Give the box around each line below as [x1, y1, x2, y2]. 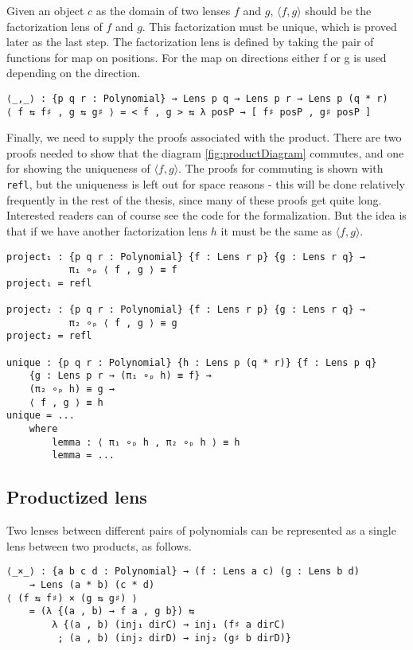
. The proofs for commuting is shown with [178, 160, 384, 177]
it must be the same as [220, 222, 332, 239]
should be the [305, 2, 372, 18]
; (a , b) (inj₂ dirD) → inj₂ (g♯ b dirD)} [57, 632, 291, 644]
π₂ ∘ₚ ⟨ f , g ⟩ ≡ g [68, 317, 177, 329]
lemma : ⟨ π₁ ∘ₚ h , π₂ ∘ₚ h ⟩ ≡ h [52, 436, 240, 448]
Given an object [6, 2, 84, 18]
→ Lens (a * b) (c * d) [29, 579, 155, 591]
